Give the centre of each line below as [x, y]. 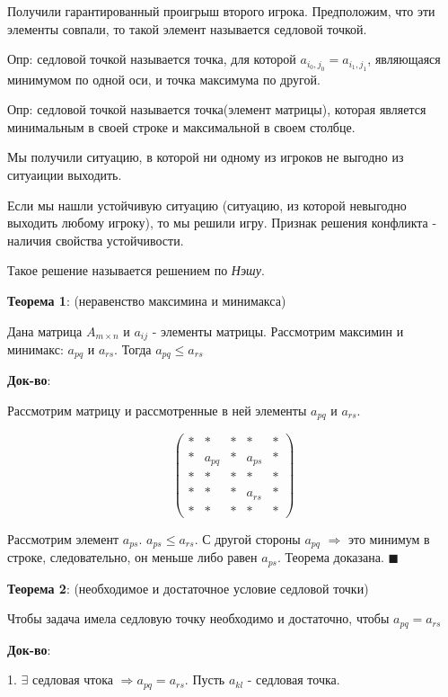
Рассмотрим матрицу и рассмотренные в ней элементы [157, 411]
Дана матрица [45, 331]
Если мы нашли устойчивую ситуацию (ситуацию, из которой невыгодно [207, 205]
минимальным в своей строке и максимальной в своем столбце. [181, 126]
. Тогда [133, 348]
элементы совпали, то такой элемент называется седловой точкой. [187, 28]
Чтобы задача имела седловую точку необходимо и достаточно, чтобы [198, 618]
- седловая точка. [294, 679]
